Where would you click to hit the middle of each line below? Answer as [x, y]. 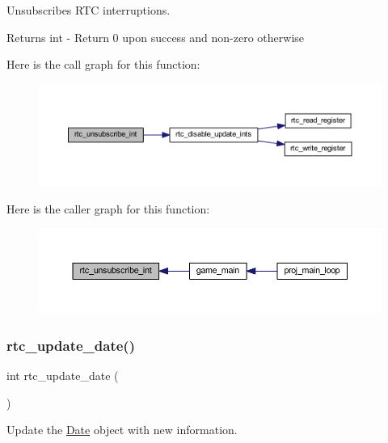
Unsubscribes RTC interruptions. [89, 10]
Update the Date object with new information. [122, 430]
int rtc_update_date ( [63, 375]
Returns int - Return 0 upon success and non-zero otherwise [156, 37]
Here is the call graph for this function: [103, 64]
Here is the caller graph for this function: [108, 208]
